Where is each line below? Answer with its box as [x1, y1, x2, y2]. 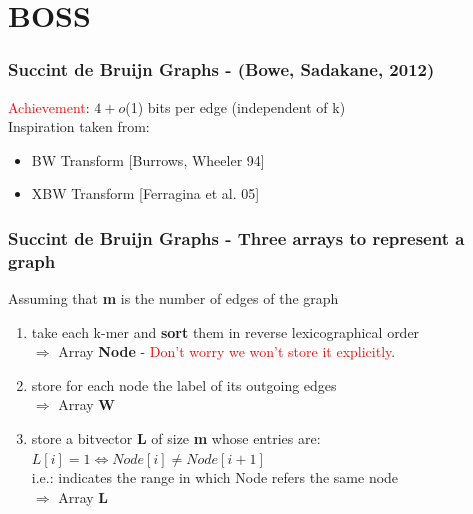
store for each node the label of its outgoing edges [31, 374, 337, 395]
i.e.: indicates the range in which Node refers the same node [31, 467, 399, 488]
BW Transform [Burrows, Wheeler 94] [31, 149, 265, 170]
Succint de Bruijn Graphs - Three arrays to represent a [8, 225, 465, 250]
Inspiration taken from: [8, 116, 150, 137]
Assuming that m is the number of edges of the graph [8, 288, 339, 309]
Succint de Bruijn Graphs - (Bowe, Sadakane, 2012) [8, 57, 435, 82]
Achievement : [8, 96, 90, 117]
